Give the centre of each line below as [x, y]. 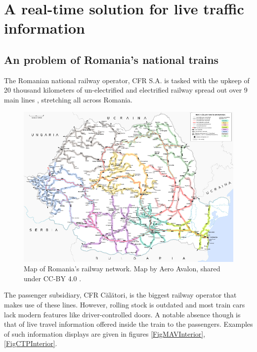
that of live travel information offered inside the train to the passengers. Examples [128, 324]
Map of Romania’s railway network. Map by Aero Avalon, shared [122, 269]
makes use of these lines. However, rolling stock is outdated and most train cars [125, 305]
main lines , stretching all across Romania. [68, 99]
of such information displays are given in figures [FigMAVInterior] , [105, 333]
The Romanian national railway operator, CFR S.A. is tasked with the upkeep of [127, 80]
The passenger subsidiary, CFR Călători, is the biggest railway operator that [120, 295]
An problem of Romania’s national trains [111, 59]
